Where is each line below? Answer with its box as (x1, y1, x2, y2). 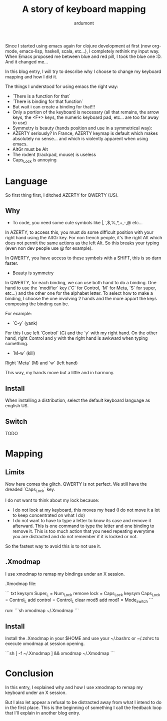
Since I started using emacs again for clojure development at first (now (5, 42, 151, 48)
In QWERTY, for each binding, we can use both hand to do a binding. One (5, 280, 156, 286)
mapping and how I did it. (5, 73, 57, 79)
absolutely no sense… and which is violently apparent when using (12, 135, 148, 141)
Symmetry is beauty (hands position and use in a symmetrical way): (12, 125, 152, 131)
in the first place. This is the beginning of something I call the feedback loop (5, 705, 162, 711)
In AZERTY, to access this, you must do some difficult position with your (5, 229, 154, 235)
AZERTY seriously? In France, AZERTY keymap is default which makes (12, 130, 158, 136)
